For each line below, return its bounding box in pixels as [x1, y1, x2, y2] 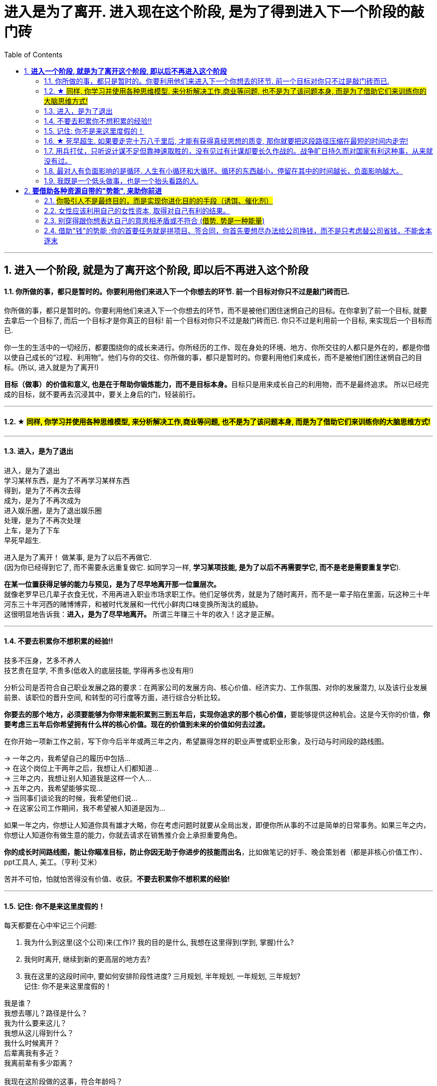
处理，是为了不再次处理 [4, 516, 81, 525]
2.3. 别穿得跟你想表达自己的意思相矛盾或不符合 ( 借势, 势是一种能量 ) [44, 216, 265, 225]
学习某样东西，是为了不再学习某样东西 [4, 476, 130, 485]
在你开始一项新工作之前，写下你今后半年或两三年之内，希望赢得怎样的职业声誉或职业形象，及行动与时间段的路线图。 [4, 737, 388, 746]
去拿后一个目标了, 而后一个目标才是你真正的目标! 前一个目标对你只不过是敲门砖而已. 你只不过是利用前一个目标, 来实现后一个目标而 [4, 316, 432, 325]
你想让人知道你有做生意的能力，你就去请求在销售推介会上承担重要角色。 [4, 831, 241, 840]
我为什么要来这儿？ [4, 1019, 67, 1028]
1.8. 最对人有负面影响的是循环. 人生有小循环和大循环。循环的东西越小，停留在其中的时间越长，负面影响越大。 [44, 166, 403, 175]
